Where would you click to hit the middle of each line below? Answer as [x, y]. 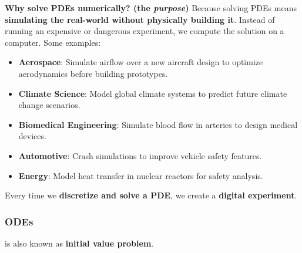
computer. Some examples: [53, 42]
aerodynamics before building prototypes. [93, 73]
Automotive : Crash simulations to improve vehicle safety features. [140, 155]
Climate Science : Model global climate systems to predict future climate [153, 93]
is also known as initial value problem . [79, 243]
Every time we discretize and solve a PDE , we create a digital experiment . [151, 195]
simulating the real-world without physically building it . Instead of [140, 19]
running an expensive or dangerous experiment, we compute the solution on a [145, 31]
